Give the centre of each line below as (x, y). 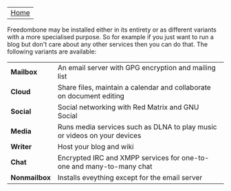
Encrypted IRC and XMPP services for (119, 158)
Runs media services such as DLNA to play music (137, 127)
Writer (21, 147)
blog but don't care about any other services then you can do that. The (108, 44)
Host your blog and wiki (96, 147)
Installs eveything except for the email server (130, 178)
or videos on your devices (99, 135)
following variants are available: (52, 52)
